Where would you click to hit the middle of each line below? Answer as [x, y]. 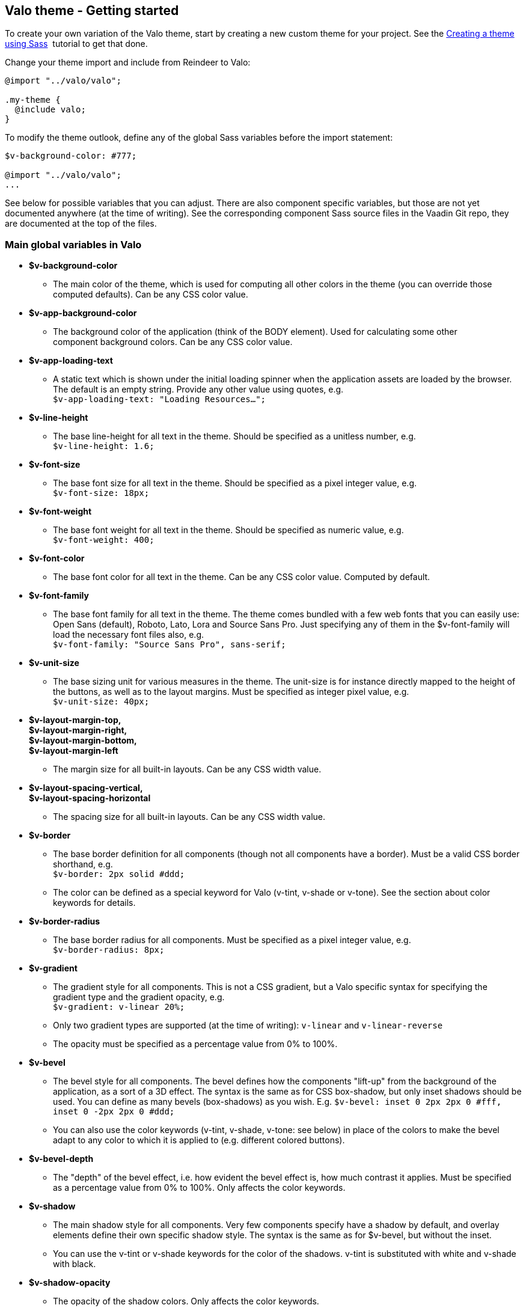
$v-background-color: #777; [71, 156]
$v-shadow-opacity [70, 1283]
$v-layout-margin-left [74, 751]
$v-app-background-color [83, 313]
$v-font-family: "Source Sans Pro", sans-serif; [170, 645]
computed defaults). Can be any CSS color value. [151, 295]
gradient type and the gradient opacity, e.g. [139, 997]
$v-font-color [57, 558]
